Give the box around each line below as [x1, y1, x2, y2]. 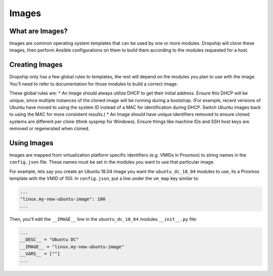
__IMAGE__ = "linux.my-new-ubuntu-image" [20, 244, 124, 250]
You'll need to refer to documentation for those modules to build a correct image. [9, 81, 178, 87]
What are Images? [9, 27, 68, 35]
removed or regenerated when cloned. [9, 125, 90, 131]
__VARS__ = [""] [20, 251, 61, 257]
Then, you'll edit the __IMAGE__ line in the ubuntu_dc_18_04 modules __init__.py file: [9, 216, 197, 222]
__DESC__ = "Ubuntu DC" [20, 237, 79, 243]
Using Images [9, 139, 54, 147]
